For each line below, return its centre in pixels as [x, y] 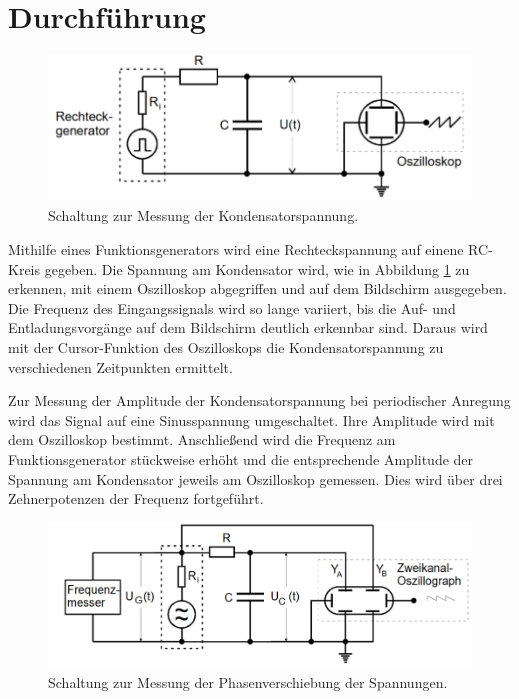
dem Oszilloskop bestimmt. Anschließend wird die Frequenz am [202, 439]
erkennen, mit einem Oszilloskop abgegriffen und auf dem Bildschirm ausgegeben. [257, 288]
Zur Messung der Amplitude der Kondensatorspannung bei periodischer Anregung [259, 400]
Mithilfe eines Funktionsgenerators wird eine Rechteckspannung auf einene [236, 249]
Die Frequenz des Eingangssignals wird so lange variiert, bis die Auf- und [232, 307]
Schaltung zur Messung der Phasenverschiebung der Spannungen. [248, 681]
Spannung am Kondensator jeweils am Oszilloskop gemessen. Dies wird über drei [255, 478]
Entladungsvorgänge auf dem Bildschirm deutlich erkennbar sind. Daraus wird [248, 327]
